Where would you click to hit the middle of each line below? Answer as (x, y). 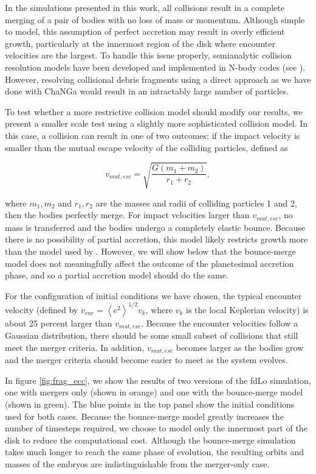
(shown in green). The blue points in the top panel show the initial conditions (150, 404)
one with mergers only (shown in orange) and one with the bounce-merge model (154, 392)
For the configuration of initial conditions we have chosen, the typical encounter (153, 295)
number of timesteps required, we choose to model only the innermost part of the (156, 428)
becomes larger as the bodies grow (240, 347)
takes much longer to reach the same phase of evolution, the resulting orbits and (155, 452)
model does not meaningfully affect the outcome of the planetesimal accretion (149, 263)
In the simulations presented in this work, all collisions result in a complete (145, 7)
